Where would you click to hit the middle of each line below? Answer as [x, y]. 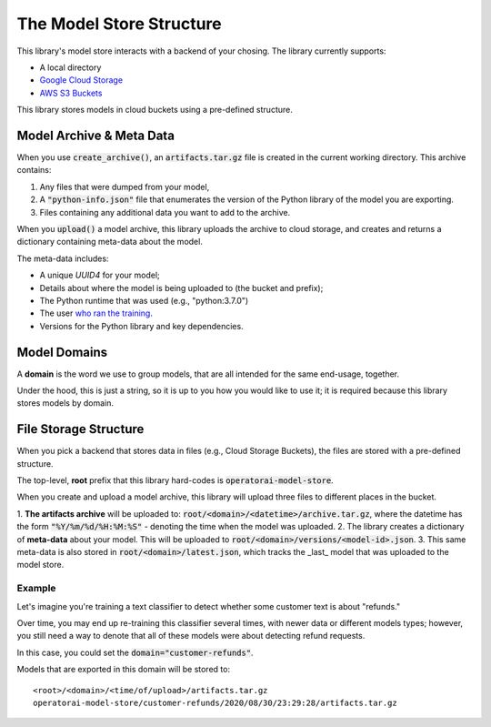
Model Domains [62, 352]
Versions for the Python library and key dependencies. [142, 326]
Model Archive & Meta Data [95, 135]
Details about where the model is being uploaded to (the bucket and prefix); [181, 288]
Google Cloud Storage [81, 80]
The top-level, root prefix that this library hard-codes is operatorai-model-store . [175, 480]
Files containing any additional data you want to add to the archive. [165, 212]
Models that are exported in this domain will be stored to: [124, 670]
